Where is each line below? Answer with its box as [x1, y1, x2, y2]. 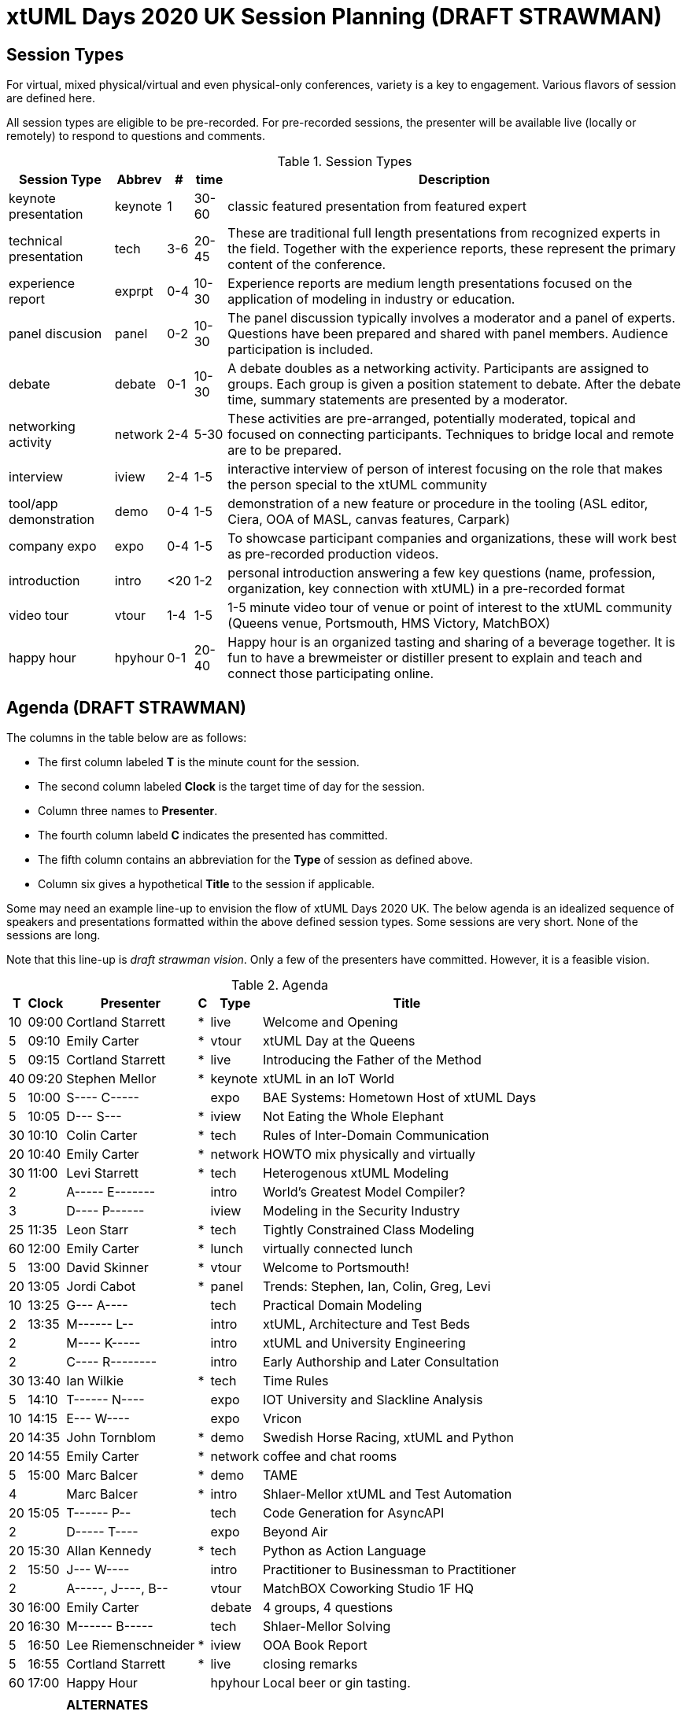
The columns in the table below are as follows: [6, 731, 247, 745]
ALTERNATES [66, 1697, 149, 1713]
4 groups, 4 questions [263, 1599, 393, 1616]
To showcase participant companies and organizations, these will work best [227, 530, 677, 547]
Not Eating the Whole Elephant [263, 1108, 444, 1125]
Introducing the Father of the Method [263, 1052, 482, 1068]
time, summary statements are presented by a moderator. [227, 392, 568, 408]
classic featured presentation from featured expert [227, 198, 526, 215]
